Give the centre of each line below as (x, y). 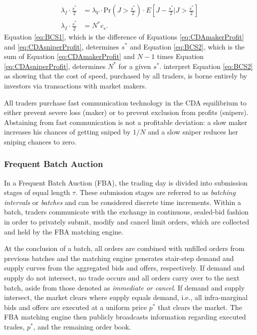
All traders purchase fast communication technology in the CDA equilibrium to (125, 102)
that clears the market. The (200, 307)
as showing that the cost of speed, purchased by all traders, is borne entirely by (126, 76)
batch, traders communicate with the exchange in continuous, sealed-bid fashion (126, 212)
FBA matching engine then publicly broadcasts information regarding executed (125, 317)
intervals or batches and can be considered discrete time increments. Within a (123, 202)
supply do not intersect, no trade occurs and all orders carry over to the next (122, 278)
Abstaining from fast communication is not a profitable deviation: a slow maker (126, 122)
